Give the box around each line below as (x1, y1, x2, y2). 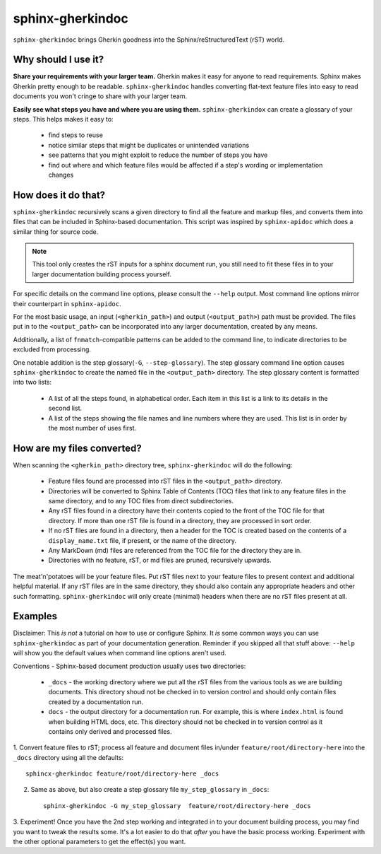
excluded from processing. (13, 345, 92, 353)
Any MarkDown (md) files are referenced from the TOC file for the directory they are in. (48, 546, 303, 554)
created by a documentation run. (48, 697, 144, 706)
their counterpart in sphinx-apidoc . (13, 299, 121, 308)
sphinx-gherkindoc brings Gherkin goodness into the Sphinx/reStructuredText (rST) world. (13, 35, 285, 44)
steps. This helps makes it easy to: (13, 115, 114, 124)
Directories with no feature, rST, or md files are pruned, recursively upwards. (48, 556, 272, 565)
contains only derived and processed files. (48, 727, 172, 735)
